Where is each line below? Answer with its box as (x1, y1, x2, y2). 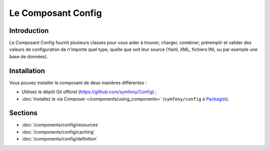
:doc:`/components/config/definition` (21, 136, 98, 142)
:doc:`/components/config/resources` (21, 122, 99, 128)
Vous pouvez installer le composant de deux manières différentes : (9, 80, 147, 86)
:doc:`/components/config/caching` (21, 129, 95, 135)
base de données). (9, 53, 48, 59)
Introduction (9, 26, 49, 35)
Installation (9, 66, 45, 75)
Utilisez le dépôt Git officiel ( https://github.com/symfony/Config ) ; (21, 89, 157, 95)
